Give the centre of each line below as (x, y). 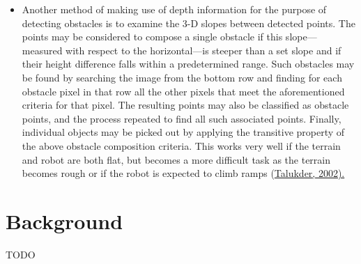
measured (42, 50)
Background (64, 220)
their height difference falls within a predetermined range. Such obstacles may (188, 64)
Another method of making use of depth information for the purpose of (174, 9)
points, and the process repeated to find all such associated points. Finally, (182, 118)
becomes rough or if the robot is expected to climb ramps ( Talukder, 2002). (183, 173)
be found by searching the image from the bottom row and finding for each (182, 77)
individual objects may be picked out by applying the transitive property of (183, 132)
